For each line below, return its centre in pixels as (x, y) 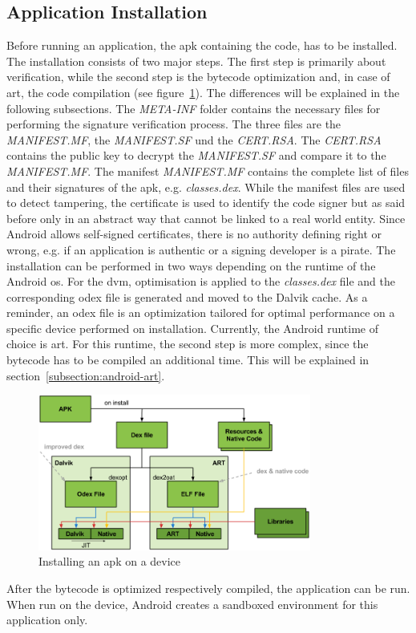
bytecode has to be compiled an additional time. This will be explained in (188, 360)
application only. (47, 620)
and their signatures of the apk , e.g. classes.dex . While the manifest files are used (206, 187)
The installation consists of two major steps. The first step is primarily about (196, 61)
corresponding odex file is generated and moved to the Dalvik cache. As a (187, 296)
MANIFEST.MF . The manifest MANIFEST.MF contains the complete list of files (208, 170)
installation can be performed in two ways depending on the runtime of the (191, 265)
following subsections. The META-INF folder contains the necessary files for (194, 108)
